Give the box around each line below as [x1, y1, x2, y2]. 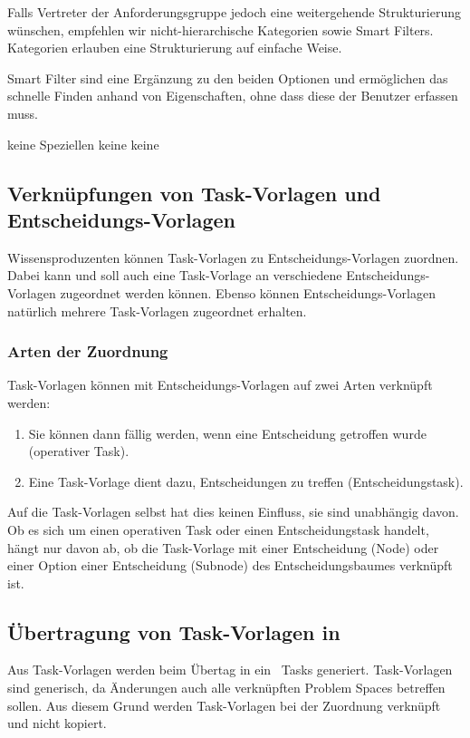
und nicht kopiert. [7, 714, 107, 733]
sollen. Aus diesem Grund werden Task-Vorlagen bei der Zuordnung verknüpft [7, 695, 441, 714]
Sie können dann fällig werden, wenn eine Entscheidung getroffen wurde [28, 423, 427, 442]
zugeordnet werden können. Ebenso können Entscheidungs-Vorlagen [60, 283, 436, 302]
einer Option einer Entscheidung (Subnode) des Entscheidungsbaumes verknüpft [7, 556, 453, 575]
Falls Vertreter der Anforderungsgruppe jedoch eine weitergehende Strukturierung [7, 3, 461, 21]
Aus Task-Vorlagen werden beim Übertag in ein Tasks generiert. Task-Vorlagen [7, 660, 453, 679]
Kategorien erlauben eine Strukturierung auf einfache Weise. [7, 38, 342, 57]
